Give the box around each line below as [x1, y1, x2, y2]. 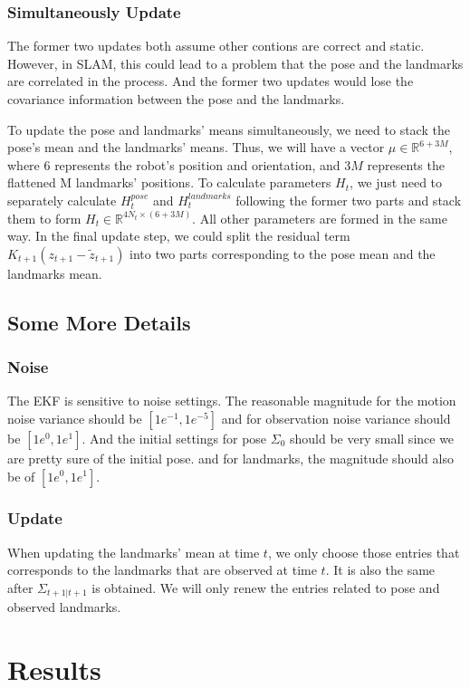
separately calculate [7, 190, 117, 209]
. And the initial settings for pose [82, 428, 267, 447]
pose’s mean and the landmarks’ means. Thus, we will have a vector [7, 138, 385, 157]
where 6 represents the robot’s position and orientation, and [7, 155, 341, 174]
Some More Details [7, 308, 191, 336]
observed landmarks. [7, 597, 121, 616]
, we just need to [350, 173, 443, 192]
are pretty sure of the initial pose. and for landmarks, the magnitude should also [7, 448, 454, 467]
